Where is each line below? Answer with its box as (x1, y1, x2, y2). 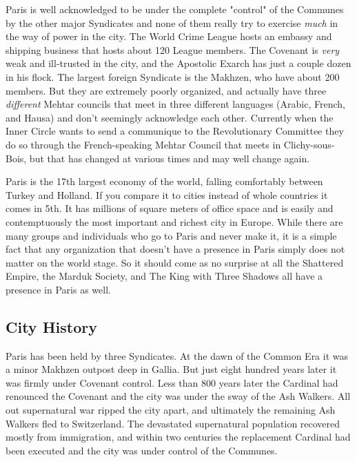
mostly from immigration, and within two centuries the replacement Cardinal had (6, 430, 351, 444)
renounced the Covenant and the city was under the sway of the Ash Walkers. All (6, 389, 351, 403)
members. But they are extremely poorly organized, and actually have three (6, 83, 327, 97)
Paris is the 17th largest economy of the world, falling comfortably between (6, 174, 323, 189)
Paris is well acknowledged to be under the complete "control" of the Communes (6, 2, 344, 16)
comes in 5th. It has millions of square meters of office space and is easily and (6, 201, 334, 215)
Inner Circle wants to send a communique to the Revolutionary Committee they (6, 124, 344, 138)
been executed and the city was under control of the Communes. (6, 443, 278, 457)
